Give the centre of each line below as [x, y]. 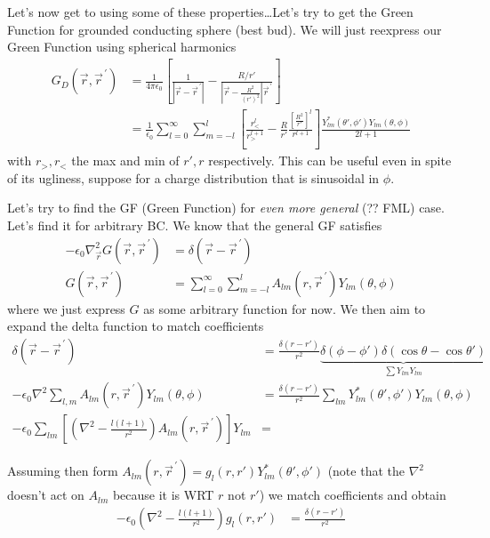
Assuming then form [63, 471]
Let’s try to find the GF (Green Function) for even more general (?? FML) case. [226, 208]
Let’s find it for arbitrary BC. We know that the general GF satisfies [195, 225]
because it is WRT [163, 495]
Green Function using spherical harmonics [122, 47]
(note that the [366, 471]
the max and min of [125, 161]
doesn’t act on [46, 495]
